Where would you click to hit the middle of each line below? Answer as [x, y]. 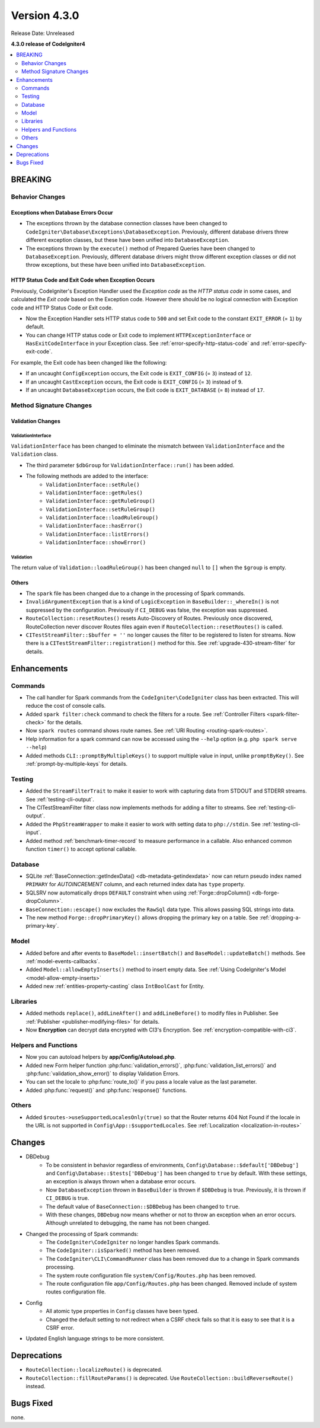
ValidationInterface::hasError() [95, 526]
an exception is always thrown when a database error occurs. [121, 1181]
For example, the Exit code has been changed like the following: [89, 362]
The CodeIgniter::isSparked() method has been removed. [123, 1250]
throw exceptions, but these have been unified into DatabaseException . [116, 265]
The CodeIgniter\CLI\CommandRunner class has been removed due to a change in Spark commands [173, 1258]
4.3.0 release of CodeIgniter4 [48, 44]
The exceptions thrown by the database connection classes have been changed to [127, 223]
